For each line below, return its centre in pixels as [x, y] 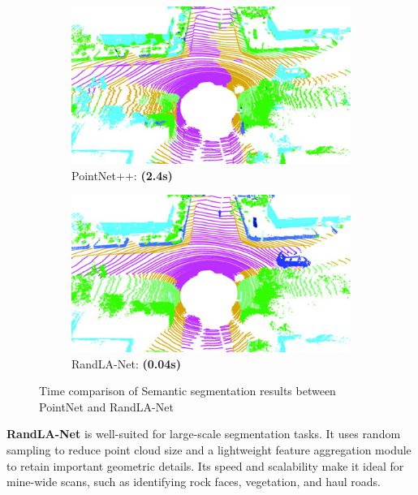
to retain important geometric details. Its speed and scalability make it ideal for [205, 465]
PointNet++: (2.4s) [122, 175]
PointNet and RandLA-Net [106, 406]
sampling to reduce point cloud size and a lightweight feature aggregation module [209, 449]
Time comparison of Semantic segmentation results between [187, 391]
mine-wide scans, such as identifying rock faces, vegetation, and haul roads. [194, 482]
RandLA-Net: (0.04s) [126, 363]
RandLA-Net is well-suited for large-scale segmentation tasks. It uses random [204, 434]
